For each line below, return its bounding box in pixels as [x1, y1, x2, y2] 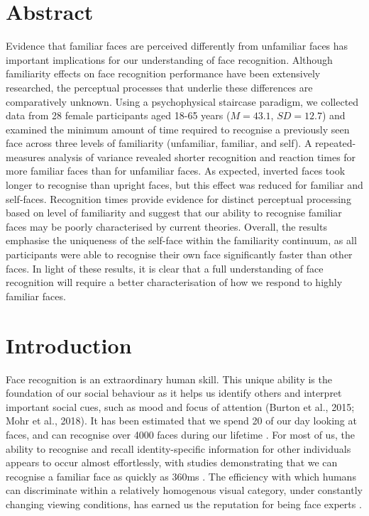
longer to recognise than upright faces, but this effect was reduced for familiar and [6, 177, 363, 192]
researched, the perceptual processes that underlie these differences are [6, 79, 313, 94]
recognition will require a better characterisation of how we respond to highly [6, 275, 343, 290]
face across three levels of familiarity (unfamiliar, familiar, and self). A [6, 136, 312, 150]
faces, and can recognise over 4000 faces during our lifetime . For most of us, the [6, 427, 355, 441]
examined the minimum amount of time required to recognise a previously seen [6, 121, 350, 136]
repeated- [315, 136, 356, 150]
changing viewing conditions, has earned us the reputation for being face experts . [6, 496, 362, 511]
